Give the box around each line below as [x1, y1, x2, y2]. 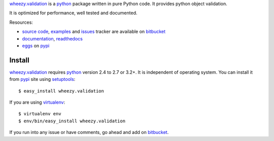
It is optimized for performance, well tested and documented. [9, 10, 138, 16]
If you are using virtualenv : [9, 99, 65, 106]
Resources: [9, 19, 33, 25]
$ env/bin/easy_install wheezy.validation [18, 118, 126, 124]
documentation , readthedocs [22, 35, 83, 41]
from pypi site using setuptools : [9, 76, 76, 82]
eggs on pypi [22, 42, 50, 49]
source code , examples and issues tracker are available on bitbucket [22, 28, 166, 35]
